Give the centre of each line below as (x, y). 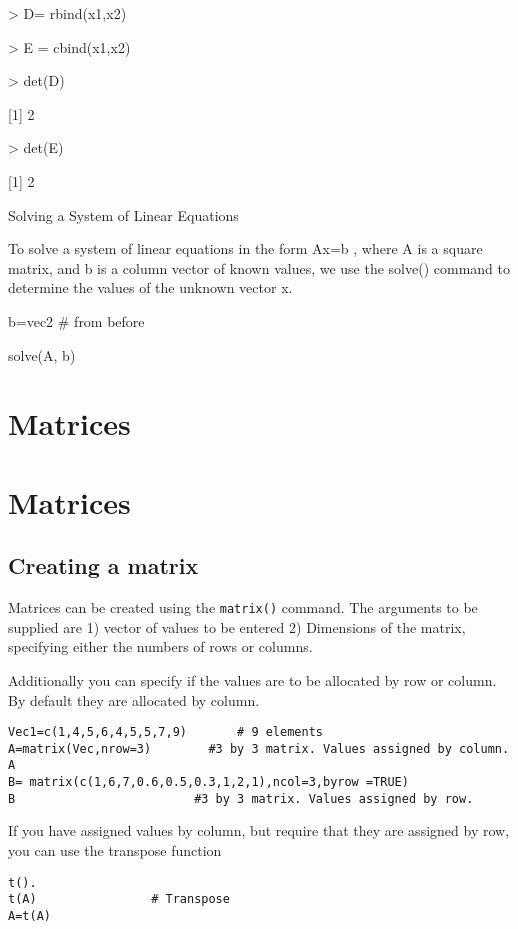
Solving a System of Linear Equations (123, 214)
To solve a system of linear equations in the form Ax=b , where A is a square (245, 248)
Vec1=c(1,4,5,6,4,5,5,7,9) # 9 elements (165, 732)
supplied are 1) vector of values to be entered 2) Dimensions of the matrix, (237, 626)
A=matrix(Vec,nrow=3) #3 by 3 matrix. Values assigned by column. (259, 748)
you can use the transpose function (115, 849)
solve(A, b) (42, 354)
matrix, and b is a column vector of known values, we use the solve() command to (259, 267)
